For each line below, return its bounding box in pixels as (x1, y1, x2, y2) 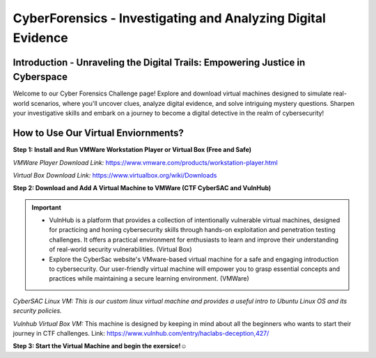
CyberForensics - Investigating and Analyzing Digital (13, 10, 327, 26)
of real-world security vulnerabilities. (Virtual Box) (49, 245, 192, 254)
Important (31, 203, 62, 212)
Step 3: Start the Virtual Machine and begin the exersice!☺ (13, 342, 187, 350)
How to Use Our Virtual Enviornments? (13, 127, 184, 139)
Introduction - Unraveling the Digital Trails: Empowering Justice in (13, 56, 306, 68)
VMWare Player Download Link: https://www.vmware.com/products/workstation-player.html (13, 158, 278, 166)
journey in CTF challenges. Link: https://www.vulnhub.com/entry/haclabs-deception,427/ (13, 329, 269, 337)
